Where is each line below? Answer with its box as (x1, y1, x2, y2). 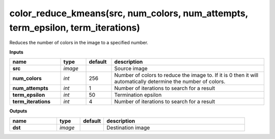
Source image (114, 65, 148, 72)
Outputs (9, 108, 28, 114)
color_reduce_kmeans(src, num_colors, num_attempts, (9, 8, 249, 19)
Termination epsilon (114, 92, 162, 99)
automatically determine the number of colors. (114, 78, 226, 85)
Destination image (106, 124, 150, 131)
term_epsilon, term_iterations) (9, 22, 140, 33)
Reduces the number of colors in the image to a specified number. (9, 40, 149, 46)
